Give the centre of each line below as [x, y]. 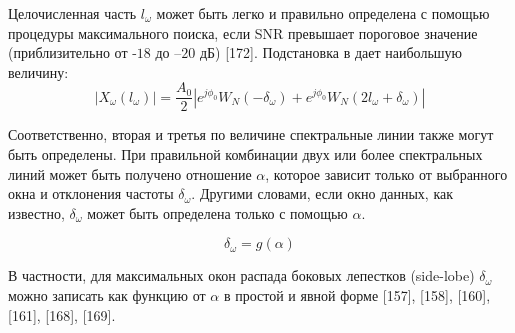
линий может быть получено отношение [130, 173]
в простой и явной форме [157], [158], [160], [357, 295]
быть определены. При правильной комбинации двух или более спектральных [245, 154]
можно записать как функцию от [107, 295]
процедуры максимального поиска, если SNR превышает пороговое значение [243, 32]
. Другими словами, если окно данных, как [322, 193]
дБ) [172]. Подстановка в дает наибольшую [331, 52]
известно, [36, 212]
